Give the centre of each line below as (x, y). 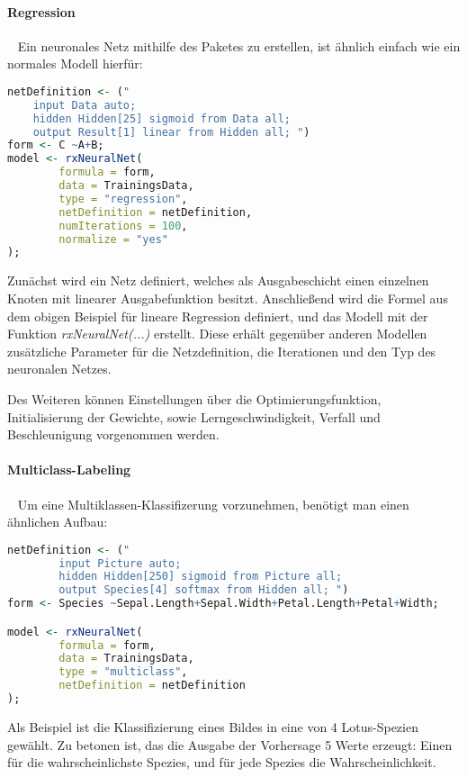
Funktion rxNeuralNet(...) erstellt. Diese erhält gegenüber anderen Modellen (217, 334)
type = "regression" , (123, 199)
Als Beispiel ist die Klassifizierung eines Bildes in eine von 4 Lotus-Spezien (213, 726)
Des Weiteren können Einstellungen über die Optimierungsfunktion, (194, 398)
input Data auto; (85, 105)
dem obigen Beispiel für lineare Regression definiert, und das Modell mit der (218, 316)
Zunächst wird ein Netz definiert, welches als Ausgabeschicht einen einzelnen (218, 280)
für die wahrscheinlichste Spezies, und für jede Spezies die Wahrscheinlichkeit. (222, 762)
